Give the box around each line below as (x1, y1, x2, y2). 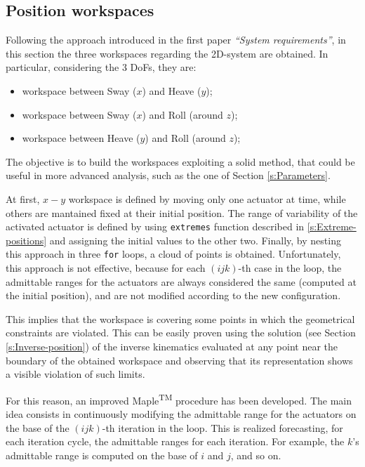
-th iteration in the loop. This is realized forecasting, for (102, 420, 343, 435)
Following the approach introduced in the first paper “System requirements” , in (6, 32, 346, 47)
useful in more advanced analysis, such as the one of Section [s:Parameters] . (6, 168, 331, 183)
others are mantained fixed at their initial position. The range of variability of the (6, 205, 358, 220)
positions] (6, 232, 47, 247)
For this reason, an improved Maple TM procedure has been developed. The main (6, 390, 352, 407)
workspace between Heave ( (22, 131, 140, 145)
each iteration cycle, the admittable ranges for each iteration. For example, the (6, 434, 345, 449)
